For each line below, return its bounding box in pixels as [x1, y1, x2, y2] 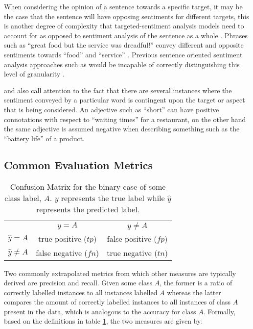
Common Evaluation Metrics [4, 157, 153, 172]
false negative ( [36, 247, 88, 258]
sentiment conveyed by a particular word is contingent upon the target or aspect [4, 95, 245, 105]
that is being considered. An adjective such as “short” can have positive [4, 104, 219, 114]
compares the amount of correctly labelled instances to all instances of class [4, 297, 230, 307]
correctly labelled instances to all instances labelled [4, 287, 158, 297]
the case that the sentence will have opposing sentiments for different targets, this [4, 11, 249, 21]
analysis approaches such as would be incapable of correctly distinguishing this [4, 59, 240, 69]
